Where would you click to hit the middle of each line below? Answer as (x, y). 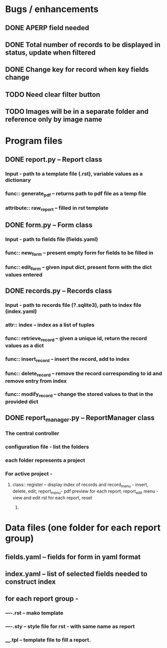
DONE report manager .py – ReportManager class (80, 419)
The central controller (32, 433)
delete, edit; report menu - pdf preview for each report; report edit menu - (86, 492)
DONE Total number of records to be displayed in (83, 44)
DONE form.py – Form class (49, 225)
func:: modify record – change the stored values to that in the (79, 395)
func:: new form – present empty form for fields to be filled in (79, 253)
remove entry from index (36, 381)
